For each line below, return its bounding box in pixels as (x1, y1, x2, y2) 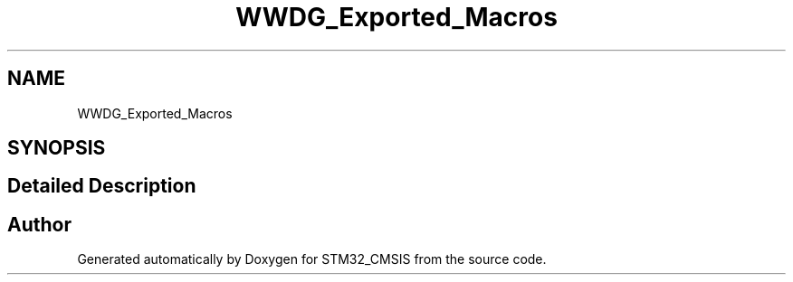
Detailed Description (7, 174, 196, 198)
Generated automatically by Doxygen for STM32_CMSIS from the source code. (77, 251, 547, 268)
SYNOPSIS (7, 136, 106, 160)
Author (7, 212, 72, 236)
